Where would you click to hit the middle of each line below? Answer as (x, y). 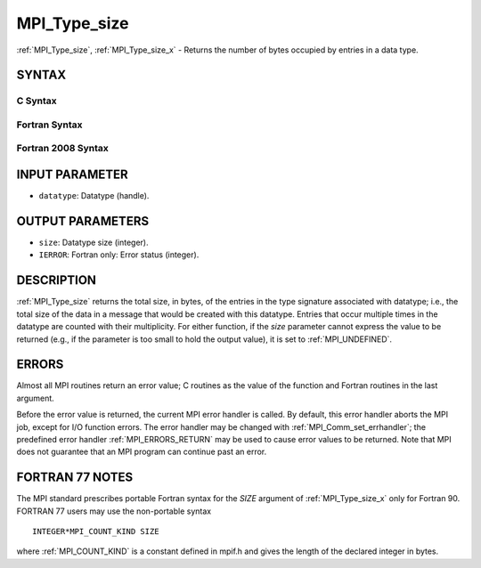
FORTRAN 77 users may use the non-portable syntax (114, 511)
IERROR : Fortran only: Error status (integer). (119, 255)
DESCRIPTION (57, 280)
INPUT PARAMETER (72, 175)
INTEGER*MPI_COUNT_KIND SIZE (96, 531)
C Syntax (37, 101)
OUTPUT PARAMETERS (83, 221)
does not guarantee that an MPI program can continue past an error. (142, 452)
